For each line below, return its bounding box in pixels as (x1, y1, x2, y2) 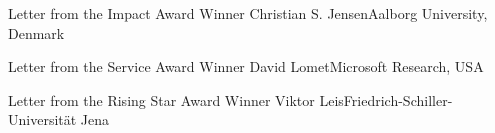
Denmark (8, 22, 65, 43)
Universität (8, 109, 77, 130)
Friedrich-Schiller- (343, 89, 453, 110)
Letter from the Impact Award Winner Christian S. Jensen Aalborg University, (8, 3, 488, 23)
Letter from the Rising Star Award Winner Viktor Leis (8, 89, 344, 110)
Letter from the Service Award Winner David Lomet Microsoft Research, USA (8, 56, 484, 77)
